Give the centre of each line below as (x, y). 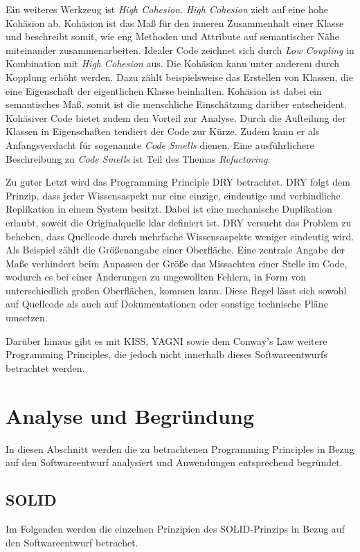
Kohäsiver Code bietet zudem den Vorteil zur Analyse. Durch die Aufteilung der (176, 117)
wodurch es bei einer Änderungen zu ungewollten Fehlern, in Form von (156, 277)
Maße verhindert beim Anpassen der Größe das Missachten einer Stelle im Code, (177, 263)
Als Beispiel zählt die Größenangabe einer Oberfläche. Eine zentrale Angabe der (175, 250)
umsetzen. (27, 318)
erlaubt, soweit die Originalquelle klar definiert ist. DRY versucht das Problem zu (179, 222)
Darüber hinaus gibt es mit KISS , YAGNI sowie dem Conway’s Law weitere (166, 340)
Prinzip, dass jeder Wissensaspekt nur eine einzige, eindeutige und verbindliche (173, 195)
